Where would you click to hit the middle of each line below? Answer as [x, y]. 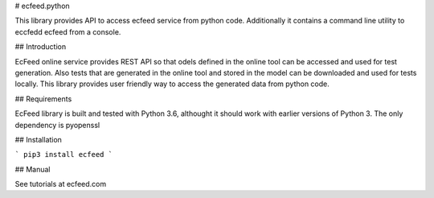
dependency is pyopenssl [57, 125]
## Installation [38, 139]
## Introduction [41, 47]
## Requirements [43, 99]
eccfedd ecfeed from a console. [68, 31]
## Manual [33, 169]
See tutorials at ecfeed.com [61, 184]
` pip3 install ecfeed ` [63, 155]
